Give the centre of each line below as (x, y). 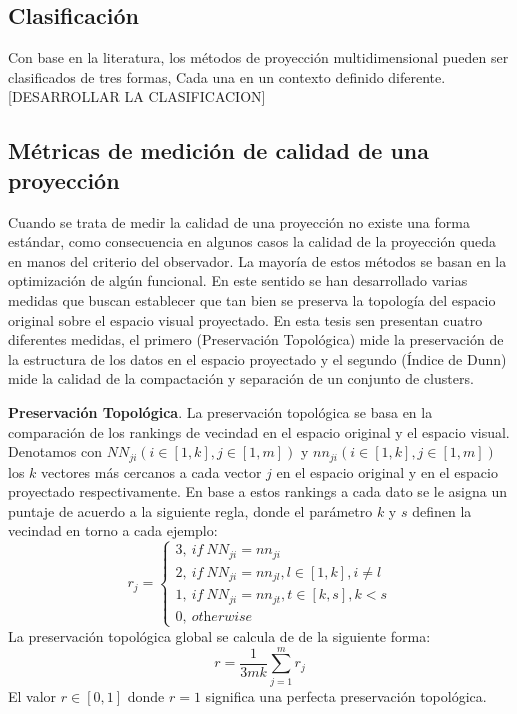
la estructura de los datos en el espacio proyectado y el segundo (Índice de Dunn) (257, 358)
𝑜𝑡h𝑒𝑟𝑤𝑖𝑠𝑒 (222, 616)
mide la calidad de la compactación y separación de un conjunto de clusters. (241, 378)
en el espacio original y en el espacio (387, 471)
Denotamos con (55, 451)
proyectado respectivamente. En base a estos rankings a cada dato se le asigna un (257, 491)
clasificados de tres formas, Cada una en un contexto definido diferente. (227, 76)
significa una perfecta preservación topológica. (346, 695)
